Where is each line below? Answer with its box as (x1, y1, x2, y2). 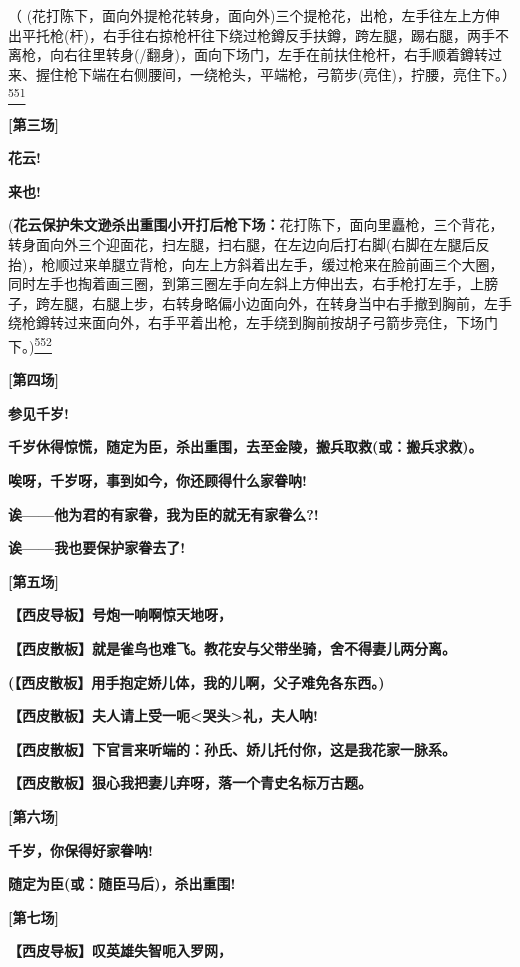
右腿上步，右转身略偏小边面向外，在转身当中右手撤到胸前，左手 (91, 292, 512, 313)
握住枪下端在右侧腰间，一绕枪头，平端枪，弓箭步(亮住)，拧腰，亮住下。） (35, 63, 516, 84)
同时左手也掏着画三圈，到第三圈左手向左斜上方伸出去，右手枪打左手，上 (8, 273, 484, 294)
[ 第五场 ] (8, 570, 59, 591)
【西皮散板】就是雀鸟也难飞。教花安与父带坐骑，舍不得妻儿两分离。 (8, 638, 456, 659)
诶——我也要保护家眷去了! (8, 537, 186, 558)
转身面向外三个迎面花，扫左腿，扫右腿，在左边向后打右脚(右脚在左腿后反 (8, 234, 490, 255)
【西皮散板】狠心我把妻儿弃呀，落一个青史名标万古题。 (8, 772, 372, 793)
